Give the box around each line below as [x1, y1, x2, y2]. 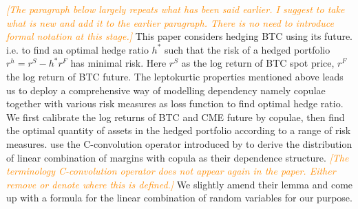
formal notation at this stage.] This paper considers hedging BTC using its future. [6, 29, 353, 43]
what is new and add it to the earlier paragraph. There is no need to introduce [6, 15, 334, 30]
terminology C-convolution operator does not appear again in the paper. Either [6, 164, 336, 178]
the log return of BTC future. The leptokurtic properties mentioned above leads [6, 69, 344, 83]
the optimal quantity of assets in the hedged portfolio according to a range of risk [6, 123, 351, 137]
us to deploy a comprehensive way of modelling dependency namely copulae [6, 82, 326, 97]
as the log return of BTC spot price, [181, 56, 335, 70]
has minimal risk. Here [70, 56, 167, 70]
